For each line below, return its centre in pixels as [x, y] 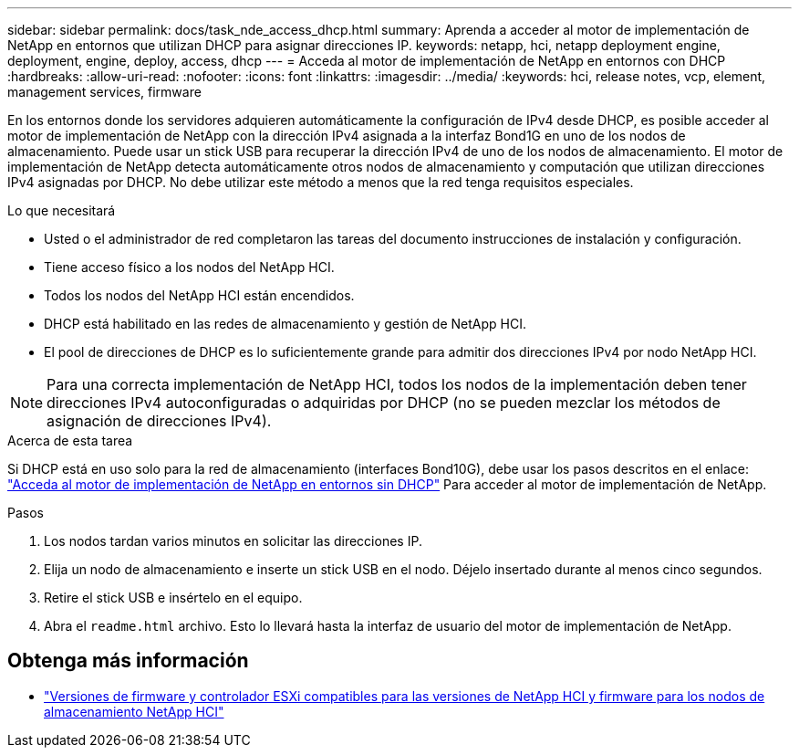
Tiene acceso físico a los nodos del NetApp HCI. [189, 267]
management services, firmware [104, 92]
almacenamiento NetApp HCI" [134, 711]
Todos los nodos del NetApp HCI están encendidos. [199, 295]
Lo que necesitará [62, 210]
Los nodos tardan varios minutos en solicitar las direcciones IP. [233, 541]
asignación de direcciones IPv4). [159, 421]
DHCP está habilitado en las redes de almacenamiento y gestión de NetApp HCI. [285, 324]
